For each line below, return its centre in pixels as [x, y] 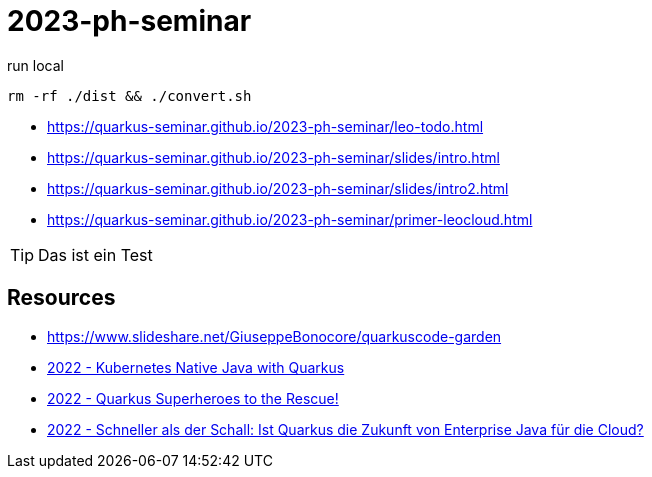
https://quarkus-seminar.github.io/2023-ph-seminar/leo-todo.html [265, 126]
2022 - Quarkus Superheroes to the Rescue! [193, 398]
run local [35, 65]
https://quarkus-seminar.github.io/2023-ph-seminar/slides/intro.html [273, 157]
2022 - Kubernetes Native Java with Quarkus [196, 367]
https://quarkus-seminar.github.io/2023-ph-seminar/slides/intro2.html [278, 188]
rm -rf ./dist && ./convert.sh [129, 95]
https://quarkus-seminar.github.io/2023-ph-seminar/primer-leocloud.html [290, 219]
